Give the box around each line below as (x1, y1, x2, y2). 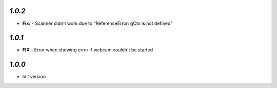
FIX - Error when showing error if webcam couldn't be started (22, 47, 153, 53)
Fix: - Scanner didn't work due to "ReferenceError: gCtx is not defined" (22, 20, 173, 26)
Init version (22, 74, 46, 80)
